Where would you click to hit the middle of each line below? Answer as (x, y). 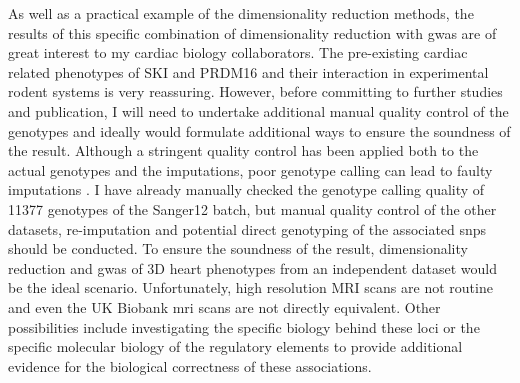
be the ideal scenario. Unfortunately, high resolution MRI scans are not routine (250, 287)
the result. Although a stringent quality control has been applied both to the (243, 150)
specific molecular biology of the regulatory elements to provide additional (235, 346)
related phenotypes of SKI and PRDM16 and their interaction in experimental (248, 71)
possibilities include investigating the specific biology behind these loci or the (244, 326)
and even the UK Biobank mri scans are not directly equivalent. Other (224, 306)
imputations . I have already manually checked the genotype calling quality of (246, 189)
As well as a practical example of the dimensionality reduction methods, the (241, 13)
